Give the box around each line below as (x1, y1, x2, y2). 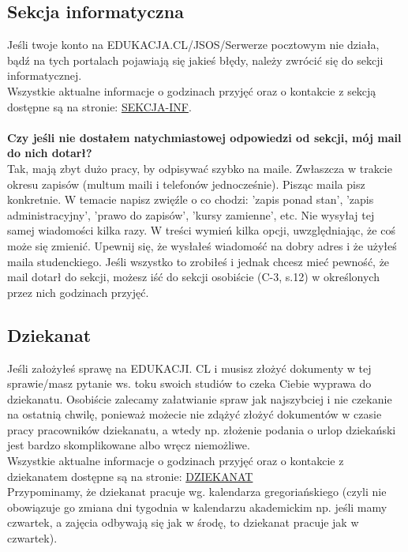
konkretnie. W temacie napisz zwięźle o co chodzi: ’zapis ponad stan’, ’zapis (7, 191, 374, 208)
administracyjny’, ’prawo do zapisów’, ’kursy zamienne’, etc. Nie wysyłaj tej (7, 206, 375, 223)
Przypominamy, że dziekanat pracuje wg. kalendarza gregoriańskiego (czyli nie (7, 483, 387, 500)
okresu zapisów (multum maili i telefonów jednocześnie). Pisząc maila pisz (7, 175, 365, 192)
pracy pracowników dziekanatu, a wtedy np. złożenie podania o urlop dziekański (7, 421, 396, 437)
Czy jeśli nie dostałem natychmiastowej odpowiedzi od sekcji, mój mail (7, 129, 402, 145)
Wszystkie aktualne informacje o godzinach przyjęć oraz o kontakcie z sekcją (7, 82, 376, 99)
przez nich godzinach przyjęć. (7, 284, 149, 300)
